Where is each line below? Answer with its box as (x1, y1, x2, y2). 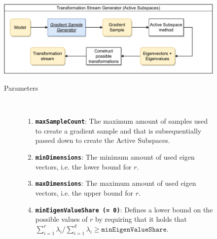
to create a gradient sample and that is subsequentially (35, 125, 202, 136)
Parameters (4, 83, 38, 93)
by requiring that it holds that (95, 214, 187, 224)
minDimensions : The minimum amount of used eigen (35, 152, 195, 162)
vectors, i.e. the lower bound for (35, 161, 132, 171)
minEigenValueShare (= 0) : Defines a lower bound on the (35, 204, 213, 214)
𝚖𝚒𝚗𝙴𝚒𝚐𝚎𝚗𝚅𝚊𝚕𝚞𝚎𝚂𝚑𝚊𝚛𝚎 (101, 226, 167, 233)
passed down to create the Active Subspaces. (35, 135, 170, 145)
